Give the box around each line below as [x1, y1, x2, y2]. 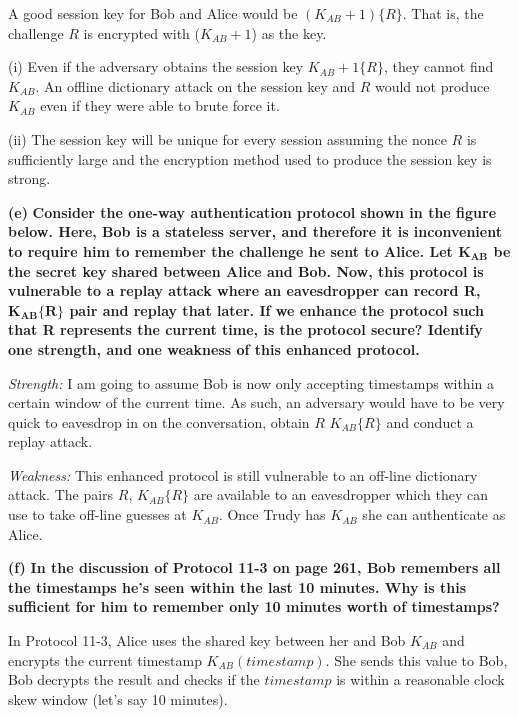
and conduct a [386, 411, 474, 432]
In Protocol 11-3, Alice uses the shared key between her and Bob [8, 630, 406, 651]
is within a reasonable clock [336, 669, 505, 690]
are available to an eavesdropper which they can [193, 484, 488, 505]
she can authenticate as [362, 504, 506, 525]
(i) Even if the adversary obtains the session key [8, 56, 304, 77]
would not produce [374, 75, 490, 96]
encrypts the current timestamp [8, 649, 202, 670]
